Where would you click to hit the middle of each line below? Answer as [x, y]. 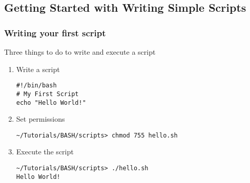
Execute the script [45, 152]
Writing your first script [55, 32]
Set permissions [40, 119]
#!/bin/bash [36, 86]
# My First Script [47, 94]
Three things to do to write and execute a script [80, 52]
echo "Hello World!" [51, 102]
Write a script [38, 69]
